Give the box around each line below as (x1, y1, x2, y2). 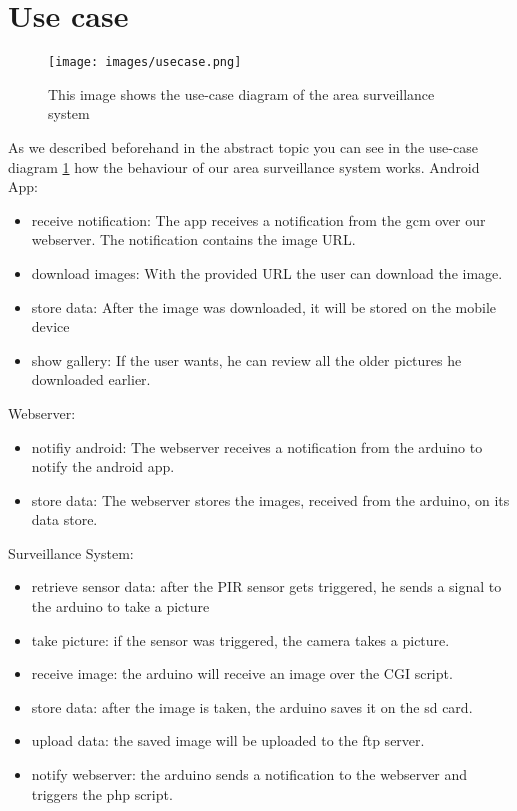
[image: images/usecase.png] (48, 55, 242, 70)
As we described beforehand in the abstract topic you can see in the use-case (8, 136, 478, 157)
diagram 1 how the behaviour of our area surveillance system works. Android (8, 156, 480, 177)
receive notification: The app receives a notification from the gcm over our (31, 209, 486, 230)
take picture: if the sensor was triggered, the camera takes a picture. (31, 629, 450, 650)
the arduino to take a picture (31, 596, 210, 617)
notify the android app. (31, 456, 175, 477)
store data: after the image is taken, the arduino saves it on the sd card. (31, 696, 473, 717)
